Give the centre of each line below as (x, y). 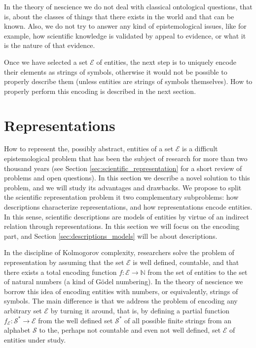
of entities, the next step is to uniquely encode (166, 62)
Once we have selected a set (46, 62)
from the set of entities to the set (198, 272)
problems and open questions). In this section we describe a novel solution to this (127, 178)
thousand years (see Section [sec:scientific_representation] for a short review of (123, 168)
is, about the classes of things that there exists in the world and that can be (119, 16)
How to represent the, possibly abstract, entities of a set (89, 149)
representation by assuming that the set (64, 262)
